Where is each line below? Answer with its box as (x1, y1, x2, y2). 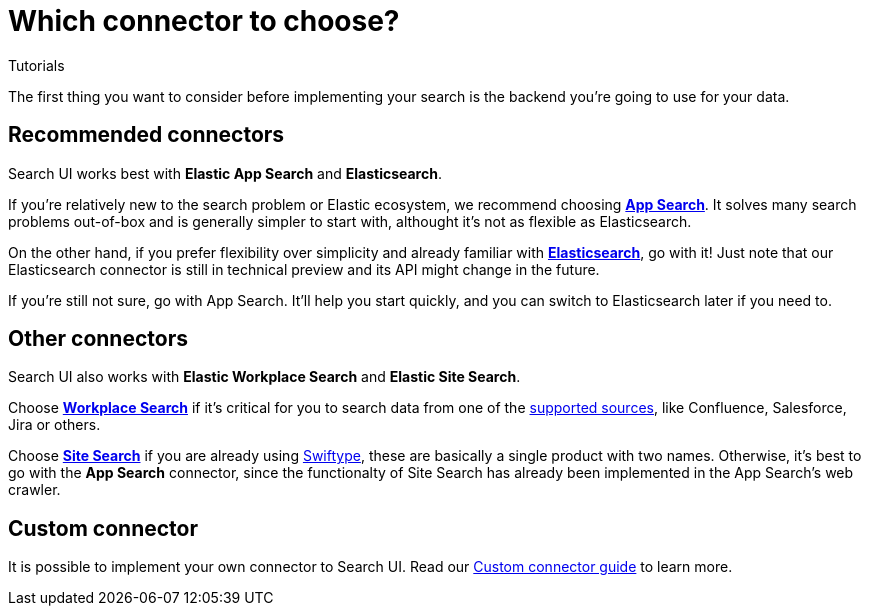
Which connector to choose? (8, 4, 400, 38)
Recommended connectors (8, 122, 285, 148)
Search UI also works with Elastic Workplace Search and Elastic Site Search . (8, 368, 521, 386)
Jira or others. (8, 416, 101, 434)
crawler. (8, 481, 61, 499)
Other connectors (8, 326, 188, 352)
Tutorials (8, 56, 65, 74)
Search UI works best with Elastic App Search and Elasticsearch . (8, 164, 442, 182)
